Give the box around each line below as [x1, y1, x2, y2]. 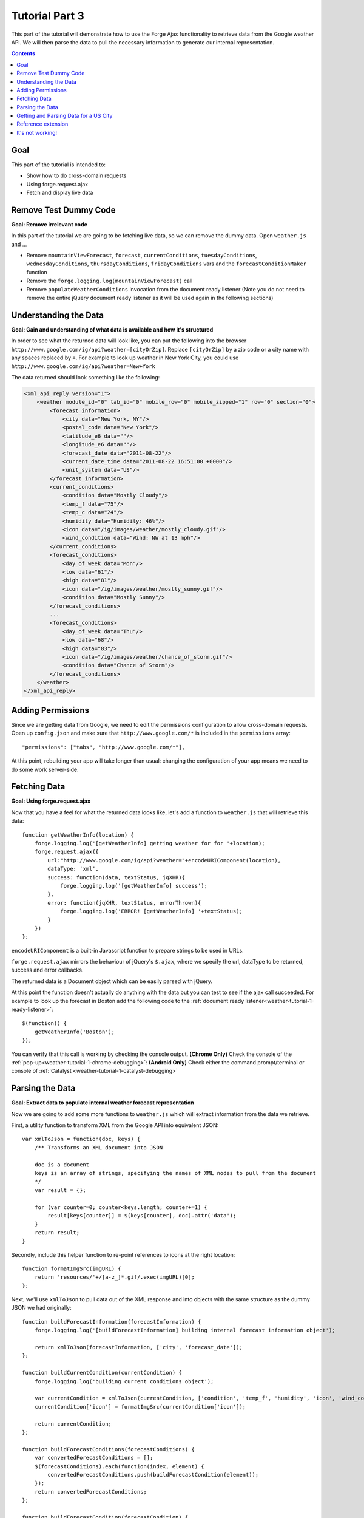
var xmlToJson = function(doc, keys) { [22, 1135, 141, 1143]
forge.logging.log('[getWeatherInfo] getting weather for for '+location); [34, 840, 265, 846]
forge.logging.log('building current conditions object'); [34, 1378, 214, 1384]
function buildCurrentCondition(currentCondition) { [22, 1369, 182, 1377]
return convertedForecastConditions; [34, 1488, 147, 1495]
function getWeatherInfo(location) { [22, 831, 135, 838]
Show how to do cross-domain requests [26, 172, 127, 179]
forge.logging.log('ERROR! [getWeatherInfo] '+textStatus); [60, 908, 243, 915]
